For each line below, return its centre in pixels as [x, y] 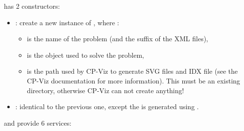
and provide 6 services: [38, 123]
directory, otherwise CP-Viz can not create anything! [106, 90]
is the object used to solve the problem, [85, 55]
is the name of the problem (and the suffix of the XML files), [117, 39]
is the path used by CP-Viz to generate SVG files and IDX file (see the [132, 71]
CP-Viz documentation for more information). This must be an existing [133, 80]
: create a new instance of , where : [67, 22]
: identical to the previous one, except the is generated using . [107, 106]
